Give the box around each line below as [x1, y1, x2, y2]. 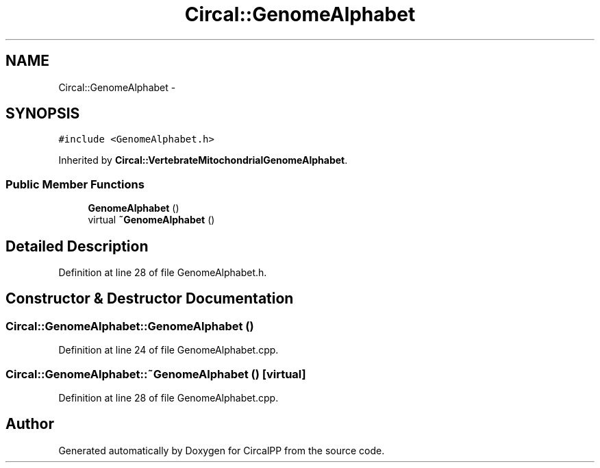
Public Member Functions [5, 177, 145, 191]
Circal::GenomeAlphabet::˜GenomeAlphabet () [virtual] [5, 367, 306, 381]
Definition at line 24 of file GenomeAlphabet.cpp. [58, 344, 279, 356]
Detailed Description [5, 237, 149, 255]
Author [5, 415, 54, 433]
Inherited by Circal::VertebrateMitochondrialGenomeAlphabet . [58, 154, 348, 167]
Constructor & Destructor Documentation [5, 290, 294, 308]
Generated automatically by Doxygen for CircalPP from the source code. [58, 444, 385, 456]
